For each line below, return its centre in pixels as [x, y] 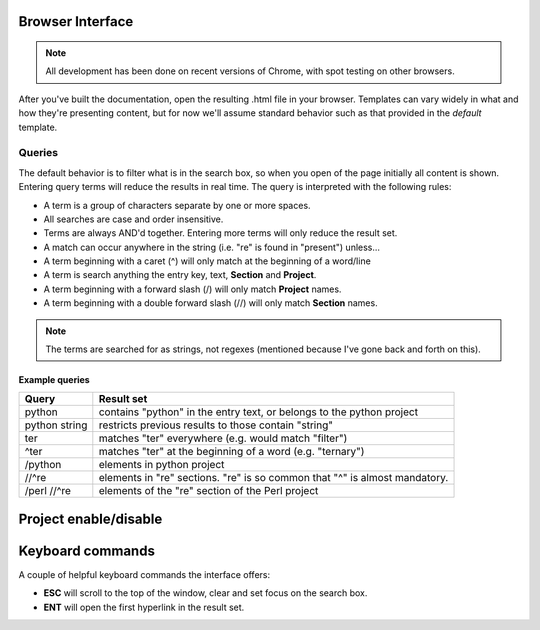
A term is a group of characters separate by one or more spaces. [177, 205]
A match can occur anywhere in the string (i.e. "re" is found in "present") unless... [211, 247]
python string [56, 425]
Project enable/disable [90, 518]
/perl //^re [48, 491]
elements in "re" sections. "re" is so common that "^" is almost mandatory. [273, 478]
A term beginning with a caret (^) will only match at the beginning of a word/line [207, 261]
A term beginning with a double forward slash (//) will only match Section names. [211, 303]
